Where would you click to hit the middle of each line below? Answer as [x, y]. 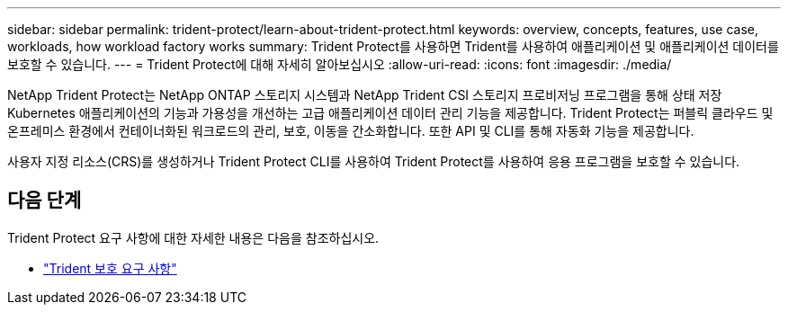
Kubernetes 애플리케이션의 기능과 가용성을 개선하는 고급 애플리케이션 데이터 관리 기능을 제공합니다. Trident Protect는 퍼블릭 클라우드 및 [390, 113]
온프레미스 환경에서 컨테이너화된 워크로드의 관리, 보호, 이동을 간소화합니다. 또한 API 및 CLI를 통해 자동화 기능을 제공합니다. [351, 131]
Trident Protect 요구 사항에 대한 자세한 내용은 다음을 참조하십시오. [193, 237]
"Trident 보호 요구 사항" [110, 268]
